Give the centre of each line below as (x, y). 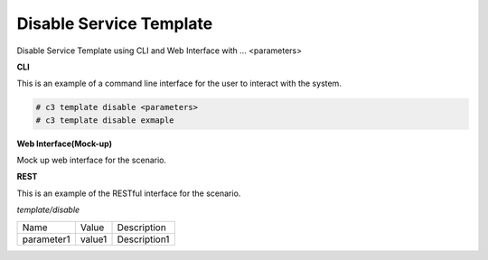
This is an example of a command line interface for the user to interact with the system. (179, 84)
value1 (94, 239)
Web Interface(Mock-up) (65, 144)
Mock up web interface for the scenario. (92, 160)
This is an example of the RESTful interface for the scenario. (129, 193)
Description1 (143, 239)
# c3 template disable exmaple (105, 120)
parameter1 (46, 239)
